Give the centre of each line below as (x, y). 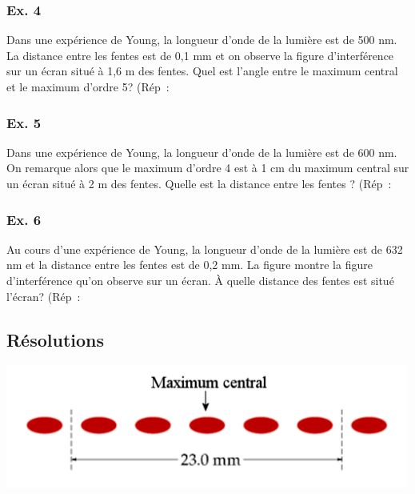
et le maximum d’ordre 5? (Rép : (88, 86)
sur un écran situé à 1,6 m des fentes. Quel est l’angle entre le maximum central (202, 71)
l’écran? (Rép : (44, 296)
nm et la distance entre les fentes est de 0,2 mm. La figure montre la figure (190, 265)
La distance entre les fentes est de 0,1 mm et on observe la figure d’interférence (200, 55)
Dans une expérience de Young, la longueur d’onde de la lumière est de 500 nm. (202, 40)
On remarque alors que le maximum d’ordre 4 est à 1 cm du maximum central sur (208, 168)
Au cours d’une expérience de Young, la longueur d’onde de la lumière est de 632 (205, 249)
